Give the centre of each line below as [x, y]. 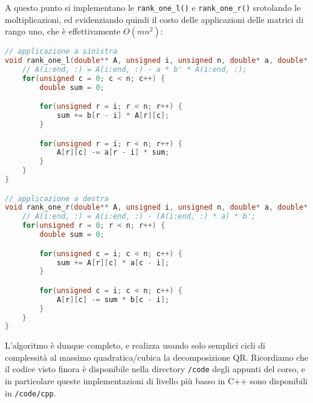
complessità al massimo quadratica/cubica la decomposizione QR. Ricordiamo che [157, 357]
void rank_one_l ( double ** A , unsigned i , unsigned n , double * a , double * [156, 61]
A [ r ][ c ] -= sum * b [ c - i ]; [113, 299]
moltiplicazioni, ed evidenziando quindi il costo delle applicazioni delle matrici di [154, 19]
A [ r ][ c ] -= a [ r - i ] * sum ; [113, 153]
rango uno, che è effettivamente [63, 31]
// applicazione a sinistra [61, 52]
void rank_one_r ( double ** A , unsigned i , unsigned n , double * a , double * [156, 208]
